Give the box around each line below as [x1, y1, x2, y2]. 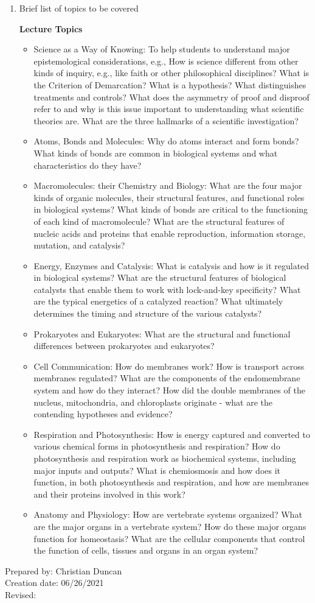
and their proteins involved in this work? [33, 487, 185, 500]
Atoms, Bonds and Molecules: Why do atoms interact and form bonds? [33, 135, 299, 147]
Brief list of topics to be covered [19, 2, 139, 14]
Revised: [5, 588, 36, 601]
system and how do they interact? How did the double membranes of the [33, 384, 305, 397]
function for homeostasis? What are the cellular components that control [33, 532, 305, 545]
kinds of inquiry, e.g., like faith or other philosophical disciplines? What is [33, 66, 310, 79]
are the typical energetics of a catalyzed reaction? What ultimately [33, 295, 283, 308]
